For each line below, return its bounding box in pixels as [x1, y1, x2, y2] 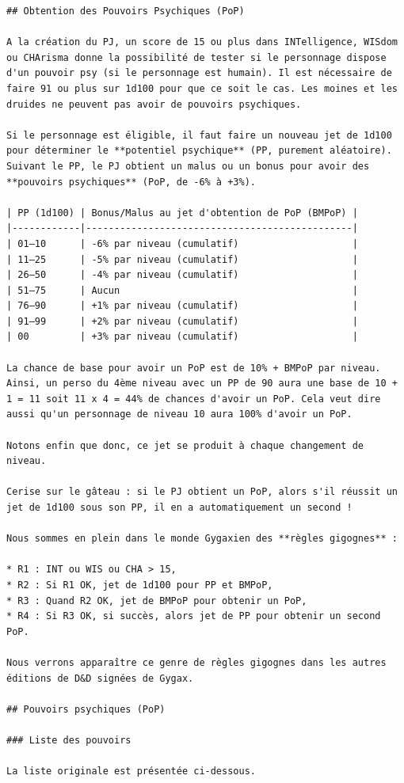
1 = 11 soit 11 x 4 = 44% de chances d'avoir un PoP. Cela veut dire [6, 393, 381, 405]
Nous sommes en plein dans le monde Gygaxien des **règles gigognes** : [6, 533, 398, 545]
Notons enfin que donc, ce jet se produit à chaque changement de [6, 439, 364, 451]
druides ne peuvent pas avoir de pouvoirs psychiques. [6, 98, 302, 110]
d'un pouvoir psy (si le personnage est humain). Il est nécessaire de [6, 67, 392, 79]
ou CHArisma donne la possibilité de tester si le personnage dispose [6, 51, 387, 63]
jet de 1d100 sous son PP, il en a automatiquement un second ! [6, 502, 353, 513]
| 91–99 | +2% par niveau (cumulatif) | [6, 315, 358, 327]
